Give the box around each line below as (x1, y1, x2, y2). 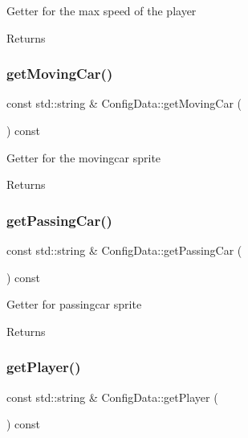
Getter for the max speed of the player (6, 2, 197, 18)
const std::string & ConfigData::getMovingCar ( (6, 95, 242, 112)
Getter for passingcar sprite (6, 296, 142, 313)
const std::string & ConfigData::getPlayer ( (6, 388, 218, 405)
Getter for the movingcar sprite (6, 149, 161, 166)
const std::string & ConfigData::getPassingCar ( (6, 242, 242, 258)
